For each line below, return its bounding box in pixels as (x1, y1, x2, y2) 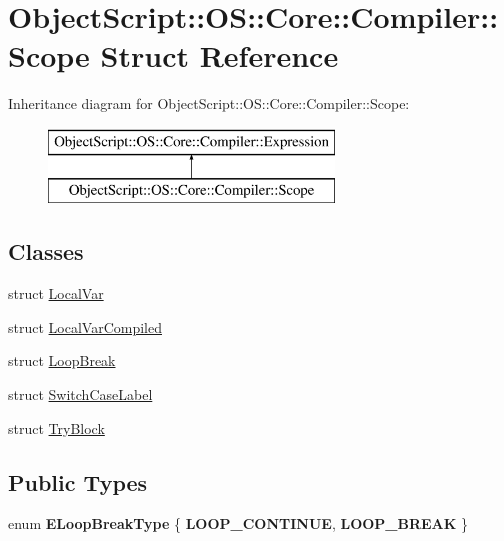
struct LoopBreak (8, 350, 116, 371)
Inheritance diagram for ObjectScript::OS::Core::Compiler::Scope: (8, 93, 410, 114)
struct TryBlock (8, 417, 105, 438)
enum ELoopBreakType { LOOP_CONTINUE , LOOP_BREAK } (8, 513, 469, 534)
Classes (8, 236, 84, 267)
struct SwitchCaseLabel (8, 384, 153, 405)
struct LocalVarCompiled (8, 316, 162, 337)
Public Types (8, 466, 148, 497)
